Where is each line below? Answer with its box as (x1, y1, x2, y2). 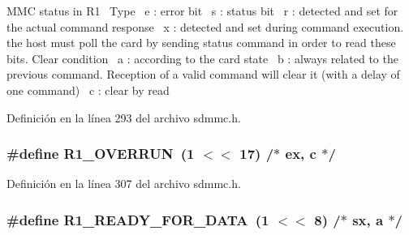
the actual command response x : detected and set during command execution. (6, 18, 404, 35)
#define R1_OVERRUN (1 (6, 143, 195, 164)
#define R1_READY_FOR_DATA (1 (6, 209, 269, 229)
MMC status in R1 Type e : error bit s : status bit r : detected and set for (6, 2, 398, 19)
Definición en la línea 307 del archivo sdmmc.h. (6, 175, 241, 192)
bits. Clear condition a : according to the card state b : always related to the (6, 49, 398, 66)
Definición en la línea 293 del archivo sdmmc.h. (6, 109, 241, 126)
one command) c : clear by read (6, 81, 170, 98)
